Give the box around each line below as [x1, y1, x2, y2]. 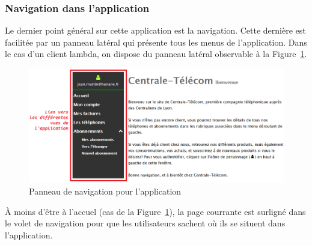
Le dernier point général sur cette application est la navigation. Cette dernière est [5, 24, 306, 37]
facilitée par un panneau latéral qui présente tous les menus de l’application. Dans [5, 35, 307, 48]
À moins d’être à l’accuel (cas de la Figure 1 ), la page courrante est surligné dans [5, 205, 306, 217]
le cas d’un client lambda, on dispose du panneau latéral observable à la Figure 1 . [5, 47, 307, 60]
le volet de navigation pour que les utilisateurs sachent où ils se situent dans [5, 217, 286, 229]
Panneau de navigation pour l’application [29, 185, 182, 198]
